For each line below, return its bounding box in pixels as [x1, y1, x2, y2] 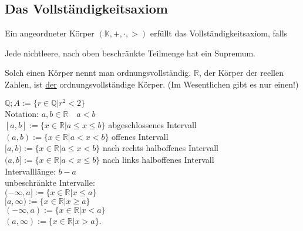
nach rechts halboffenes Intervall [102, 142, 218, 154]
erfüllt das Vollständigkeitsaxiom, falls [150, 27, 288, 39]
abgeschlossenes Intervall [108, 119, 197, 131]
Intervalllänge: [5, 165, 56, 177]
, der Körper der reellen [198, 66, 284, 79]
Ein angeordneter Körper [5, 27, 95, 39]
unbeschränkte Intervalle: [5, 176, 95, 189]
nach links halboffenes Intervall [102, 153, 214, 166]
